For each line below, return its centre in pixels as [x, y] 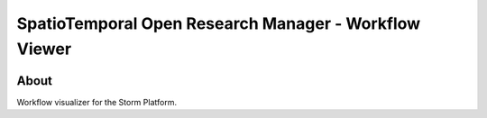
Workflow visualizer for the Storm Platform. [97, 102]
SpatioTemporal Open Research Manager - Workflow [219, 23]
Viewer [44, 49]
